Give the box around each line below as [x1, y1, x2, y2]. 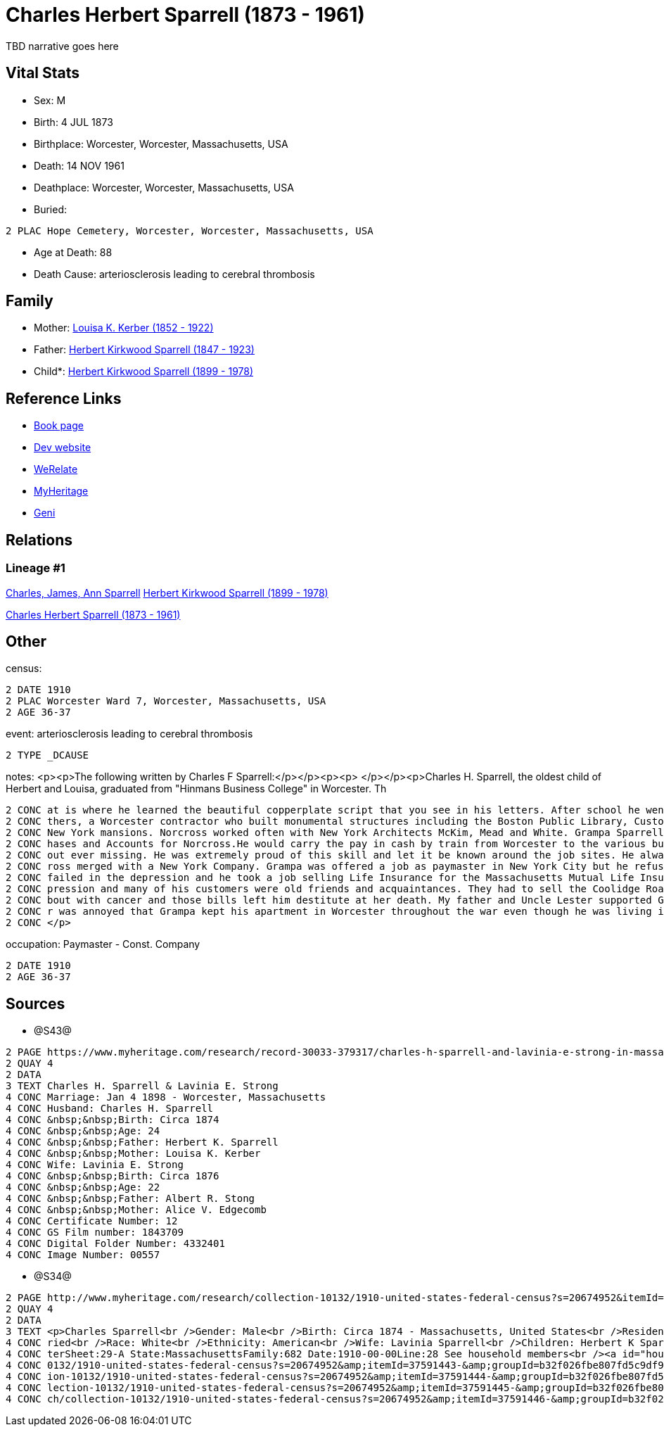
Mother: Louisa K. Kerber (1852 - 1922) [34, 322, 214, 334]
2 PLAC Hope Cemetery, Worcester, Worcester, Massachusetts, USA [6, 224, 373, 236]
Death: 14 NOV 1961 [34, 159, 124, 172]
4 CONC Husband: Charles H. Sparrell [6, 1103, 214, 1115]
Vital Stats [6, 64, 80, 82]
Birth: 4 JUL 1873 [34, 115, 113, 128]
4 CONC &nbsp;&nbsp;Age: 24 [6, 1125, 160, 1137]
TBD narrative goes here [6, 39, 119, 52]
